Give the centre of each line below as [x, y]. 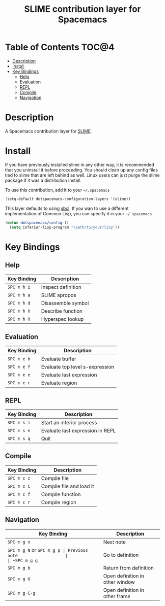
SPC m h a [19, 295]
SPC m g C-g [22, 593]
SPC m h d [19, 303]
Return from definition [128, 568]
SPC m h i [19, 287]
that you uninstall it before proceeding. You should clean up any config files [82, 170]
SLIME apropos [59, 295]
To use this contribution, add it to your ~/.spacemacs [57, 190]
